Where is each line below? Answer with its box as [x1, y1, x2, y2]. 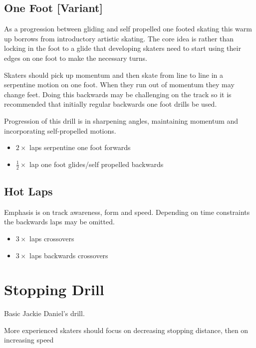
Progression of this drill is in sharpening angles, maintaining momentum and [4, 115, 239, 126]
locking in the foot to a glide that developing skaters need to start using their [4, 43, 241, 53]
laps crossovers [29, 233, 74, 243]
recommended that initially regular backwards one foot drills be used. [4, 99, 217, 109]
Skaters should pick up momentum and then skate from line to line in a [4, 69, 223, 80]
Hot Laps [4, 183, 53, 198]
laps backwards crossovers [29, 250, 108, 260]
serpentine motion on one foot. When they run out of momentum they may [4, 79, 235, 90]
